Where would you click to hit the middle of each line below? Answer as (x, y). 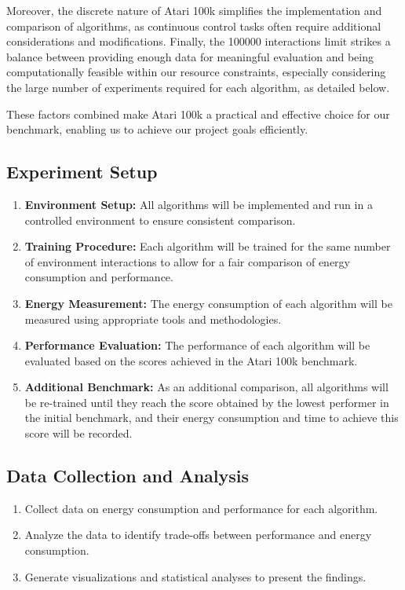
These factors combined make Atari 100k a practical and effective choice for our (198, 114)
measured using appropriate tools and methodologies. (153, 319)
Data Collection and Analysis (128, 476)
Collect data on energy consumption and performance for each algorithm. (201, 508)
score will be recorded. (78, 433)
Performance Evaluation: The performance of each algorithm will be (197, 345)
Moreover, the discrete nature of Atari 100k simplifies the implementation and (194, 10)
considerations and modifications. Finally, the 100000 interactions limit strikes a (199, 41)
